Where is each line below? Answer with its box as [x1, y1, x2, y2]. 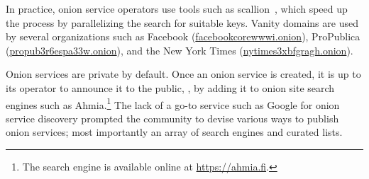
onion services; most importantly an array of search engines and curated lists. [6, 125, 343, 139]
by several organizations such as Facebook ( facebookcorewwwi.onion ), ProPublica [6, 29, 360, 44]
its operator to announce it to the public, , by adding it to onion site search [6, 80, 335, 95]
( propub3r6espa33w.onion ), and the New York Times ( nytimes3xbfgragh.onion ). [6, 42, 353, 57]
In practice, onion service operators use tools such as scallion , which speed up [6, 1, 348, 16]
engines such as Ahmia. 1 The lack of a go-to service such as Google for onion [6, 95, 340, 112]
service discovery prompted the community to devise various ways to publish [6, 110, 339, 125]
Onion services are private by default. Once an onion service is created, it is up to [6, 67, 361, 81]
